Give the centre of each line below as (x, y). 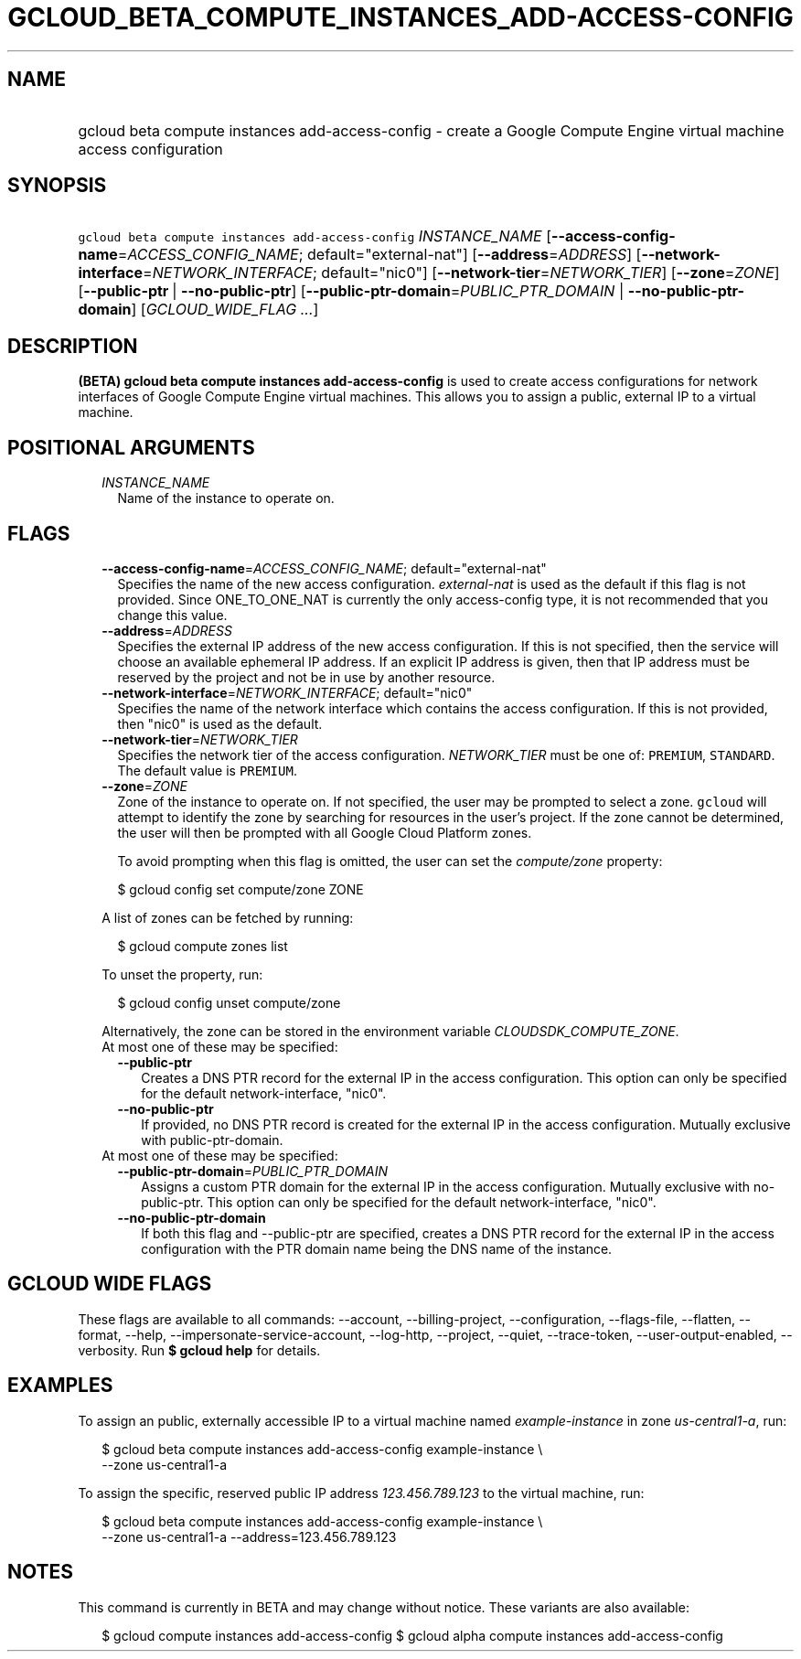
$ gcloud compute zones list (203, 946)
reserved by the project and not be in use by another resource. (306, 677)
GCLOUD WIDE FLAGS (110, 1284)
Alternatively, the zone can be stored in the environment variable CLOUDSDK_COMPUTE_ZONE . (390, 1031)
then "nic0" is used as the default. (220, 723)
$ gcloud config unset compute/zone (229, 1002)
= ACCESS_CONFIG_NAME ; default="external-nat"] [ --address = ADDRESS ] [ (379, 255)
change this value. (172, 615)
